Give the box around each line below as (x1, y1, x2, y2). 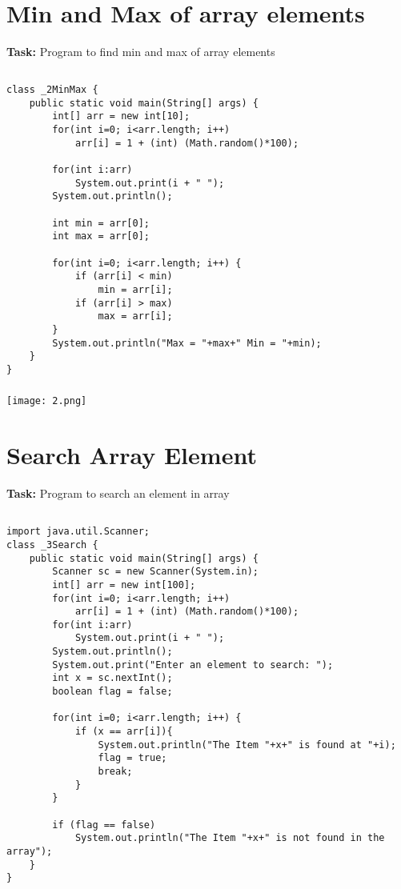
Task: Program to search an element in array (6, 485, 230, 502)
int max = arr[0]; (52, 230, 150, 242)
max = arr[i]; (98, 310, 173, 322)
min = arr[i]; (98, 283, 173, 295)
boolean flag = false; (52, 686, 173, 698)
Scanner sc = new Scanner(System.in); (52, 566, 259, 578)
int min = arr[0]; (52, 217, 150, 229)
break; (98, 766, 133, 778)
